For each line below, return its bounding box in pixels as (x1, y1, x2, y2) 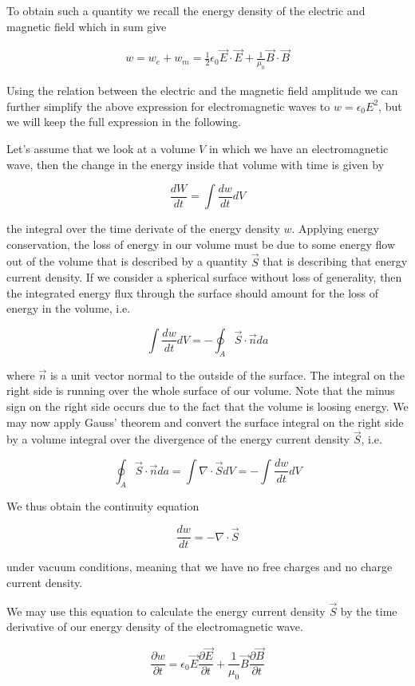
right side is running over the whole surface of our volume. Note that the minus (6, 382, 395, 399)
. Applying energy (291, 220, 379, 237)
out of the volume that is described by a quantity (6, 253, 247, 270)
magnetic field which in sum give (6, 18, 167, 34)
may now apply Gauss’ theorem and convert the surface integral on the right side (6, 413, 404, 430)
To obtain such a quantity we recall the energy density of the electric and (6, 2, 366, 18)
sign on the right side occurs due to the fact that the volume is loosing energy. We (6, 397, 409, 414)
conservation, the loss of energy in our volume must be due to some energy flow (6, 235, 395, 252)
